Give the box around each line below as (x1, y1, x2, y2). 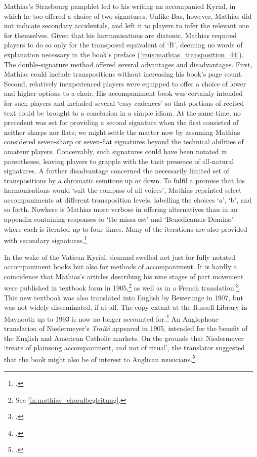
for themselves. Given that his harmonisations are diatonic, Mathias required (4, 30, 237, 40)
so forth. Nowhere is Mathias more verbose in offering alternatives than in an (4, 204, 238, 214)
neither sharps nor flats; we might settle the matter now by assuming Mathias (4, 126, 240, 137)
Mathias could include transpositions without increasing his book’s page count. (4, 69, 243, 79)
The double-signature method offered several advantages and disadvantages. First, (4, 59, 253, 69)
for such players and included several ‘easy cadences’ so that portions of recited (4, 97, 244, 108)
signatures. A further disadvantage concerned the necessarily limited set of (4, 166, 229, 176)
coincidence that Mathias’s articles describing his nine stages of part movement (4, 271, 244, 281)
